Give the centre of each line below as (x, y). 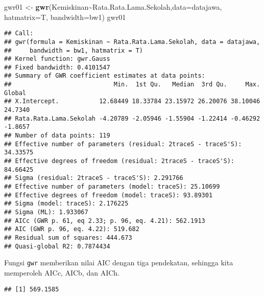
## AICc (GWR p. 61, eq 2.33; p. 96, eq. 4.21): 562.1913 (105, 221)
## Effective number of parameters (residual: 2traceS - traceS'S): (123, 144)
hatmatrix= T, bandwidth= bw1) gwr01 (65, 17)
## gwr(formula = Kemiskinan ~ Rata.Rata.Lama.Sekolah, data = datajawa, (132, 42)
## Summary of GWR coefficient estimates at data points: (105, 76)
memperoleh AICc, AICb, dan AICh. (62, 272)
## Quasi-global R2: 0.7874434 (57, 246)
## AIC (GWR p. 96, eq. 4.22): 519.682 (72, 229)
